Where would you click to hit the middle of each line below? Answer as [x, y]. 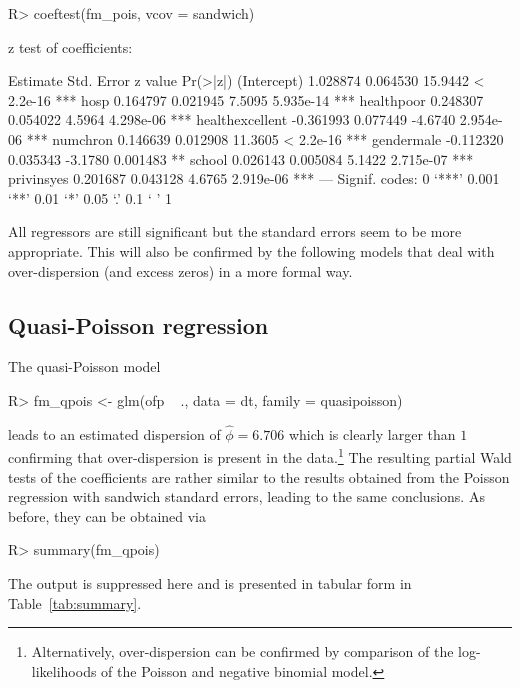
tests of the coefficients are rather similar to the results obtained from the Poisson [259, 476]
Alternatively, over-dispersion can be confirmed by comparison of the [242, 651]
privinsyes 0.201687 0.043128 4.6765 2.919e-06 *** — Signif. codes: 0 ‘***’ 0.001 [254, 178]
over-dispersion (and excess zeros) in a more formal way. [180, 270]
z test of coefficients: [70, 46]
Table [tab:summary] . [75, 602]
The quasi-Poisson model [84, 366]
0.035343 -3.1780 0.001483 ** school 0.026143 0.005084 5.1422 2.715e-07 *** [241, 158]
